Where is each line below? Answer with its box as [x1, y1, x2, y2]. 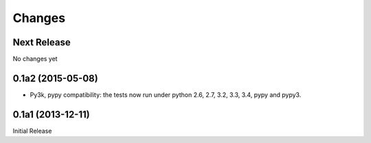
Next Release [12, 36, 71, 48]
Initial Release [12, 126, 52, 135]
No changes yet [12, 55, 58, 63]
